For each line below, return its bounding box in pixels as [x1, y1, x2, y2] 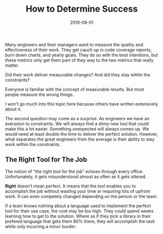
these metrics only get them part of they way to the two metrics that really [5, 57, 154, 63]
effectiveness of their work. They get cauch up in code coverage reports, [5, 47, 152, 53]
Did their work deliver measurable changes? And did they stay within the [5, 72, 151, 77]
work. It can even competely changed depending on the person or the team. [5, 193, 158, 199]
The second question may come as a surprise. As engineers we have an [5, 115, 150, 121]
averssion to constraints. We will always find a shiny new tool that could [5, 121, 149, 126]
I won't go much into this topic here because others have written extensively [5, 101, 158, 107]
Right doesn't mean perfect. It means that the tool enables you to [5, 183, 136, 189]
